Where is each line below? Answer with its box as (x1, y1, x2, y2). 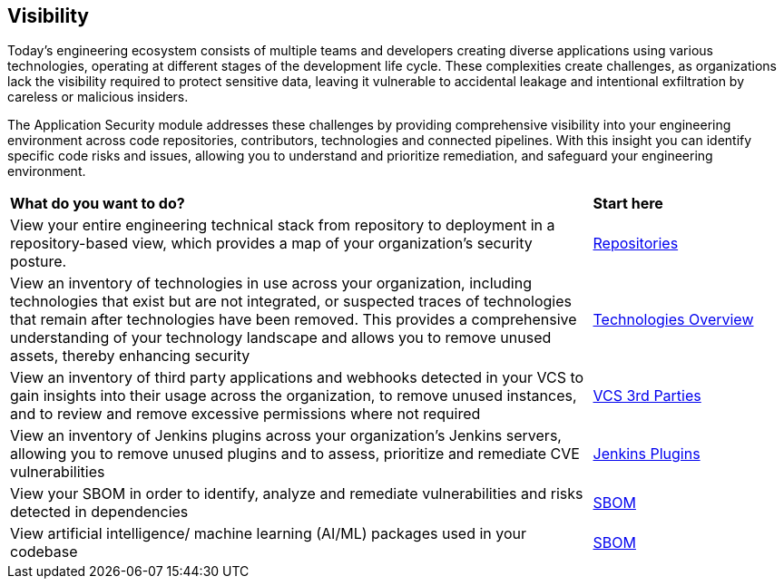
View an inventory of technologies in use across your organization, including (10, 274, 532, 293)
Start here (593, 194, 663, 213)
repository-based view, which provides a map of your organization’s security (10, 234, 533, 253)
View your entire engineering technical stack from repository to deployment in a (10, 216, 555, 235)
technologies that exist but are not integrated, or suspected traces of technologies (10, 292, 572, 311)
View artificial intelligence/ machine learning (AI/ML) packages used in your (10, 524, 527, 543)
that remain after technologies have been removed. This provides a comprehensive (10, 310, 577, 329)
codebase (10, 542, 78, 562)
